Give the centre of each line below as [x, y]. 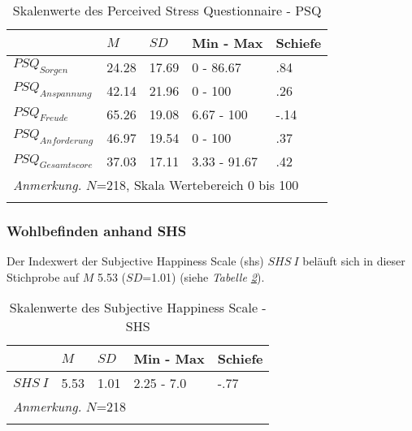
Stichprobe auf [43, 276]
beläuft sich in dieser [354, 261]
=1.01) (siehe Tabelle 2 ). [204, 276]
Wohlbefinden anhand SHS [97, 230]
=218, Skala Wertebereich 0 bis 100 [197, 185]
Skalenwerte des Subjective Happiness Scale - [138, 308]
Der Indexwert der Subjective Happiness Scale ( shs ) [135, 261]
